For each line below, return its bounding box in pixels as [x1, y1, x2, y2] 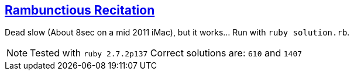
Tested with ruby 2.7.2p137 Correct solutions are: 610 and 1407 [30, 47, 303, 59]
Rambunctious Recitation [5, 3, 155, 17]
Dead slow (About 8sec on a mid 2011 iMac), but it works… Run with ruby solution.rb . [5, 27, 350, 38]
